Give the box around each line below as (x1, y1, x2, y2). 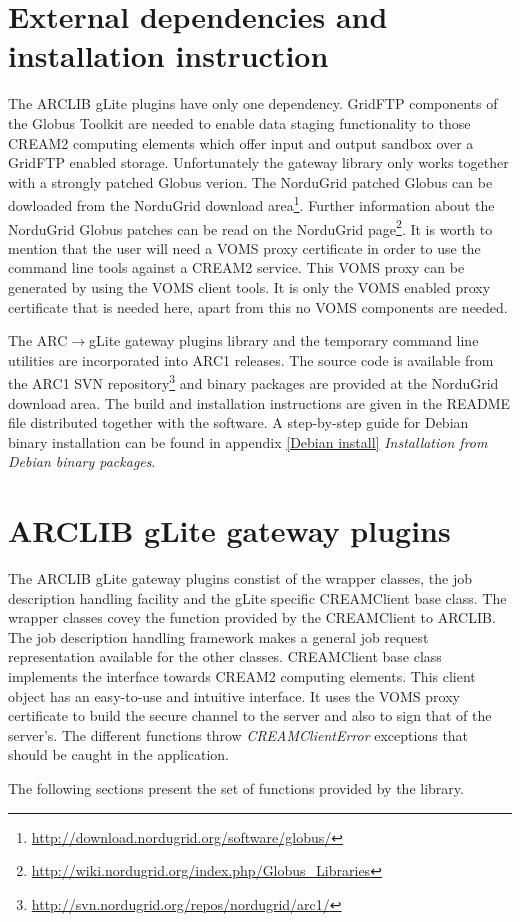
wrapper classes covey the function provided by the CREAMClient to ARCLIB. (8, 607, 496, 628)
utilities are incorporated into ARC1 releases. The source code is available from (8, 349, 494, 370)
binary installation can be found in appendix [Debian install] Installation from (8, 431, 488, 452)
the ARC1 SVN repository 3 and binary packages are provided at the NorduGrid (8, 370, 499, 393)
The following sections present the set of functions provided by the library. (8, 778, 464, 799)
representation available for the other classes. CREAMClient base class (8, 646, 442, 667)
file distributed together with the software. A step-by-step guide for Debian (8, 412, 469, 433)
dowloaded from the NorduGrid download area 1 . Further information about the (8, 192, 495, 215)
